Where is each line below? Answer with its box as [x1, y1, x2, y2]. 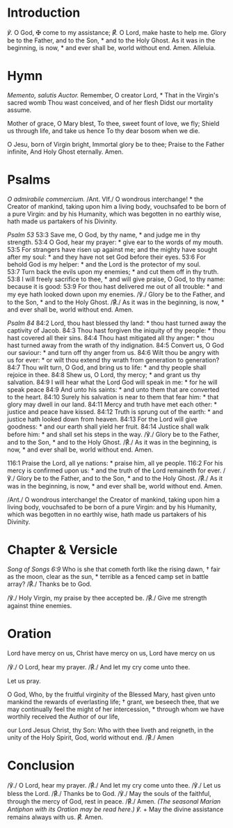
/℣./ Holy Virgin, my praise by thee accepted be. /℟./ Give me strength [7, 594, 207, 602]
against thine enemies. [7, 601, 72, 610]
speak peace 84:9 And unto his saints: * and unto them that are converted [7, 385, 220, 394]
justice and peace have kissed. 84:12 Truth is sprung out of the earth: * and [7, 407, 224, 415]
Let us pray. [7, 676, 41, 685]
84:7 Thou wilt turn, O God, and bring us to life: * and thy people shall [7, 363, 207, 372]
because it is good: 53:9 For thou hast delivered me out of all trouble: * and [7, 282, 223, 290]
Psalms [7, 172, 51, 188]
